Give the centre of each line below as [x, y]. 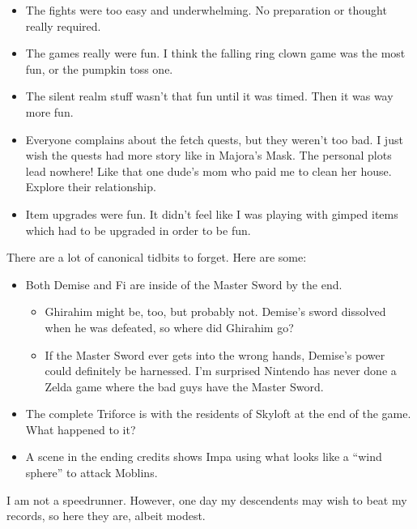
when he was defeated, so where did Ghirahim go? [169, 327]
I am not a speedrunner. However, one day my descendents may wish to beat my [207, 499]
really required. [63, 26]
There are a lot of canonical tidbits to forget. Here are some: [157, 257]
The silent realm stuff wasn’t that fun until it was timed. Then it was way [209, 96]
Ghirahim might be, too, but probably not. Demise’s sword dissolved [215, 311]
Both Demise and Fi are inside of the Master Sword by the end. [184, 284]
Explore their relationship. [91, 187]
